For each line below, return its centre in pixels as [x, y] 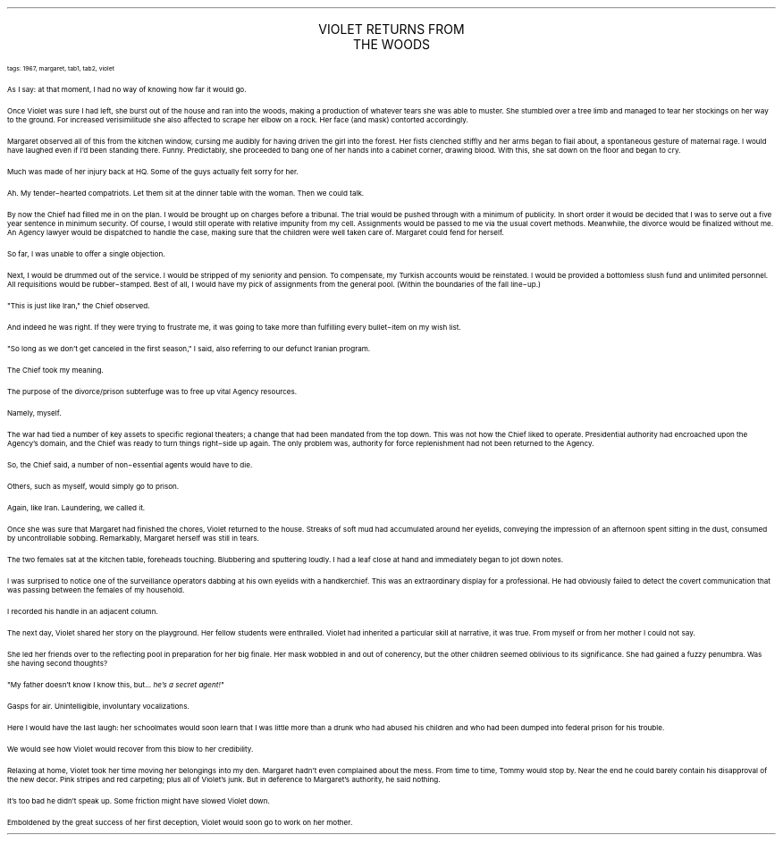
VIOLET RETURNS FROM [391, 29]
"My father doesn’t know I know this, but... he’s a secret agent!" [116, 685]
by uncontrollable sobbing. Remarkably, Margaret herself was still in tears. [133, 538]
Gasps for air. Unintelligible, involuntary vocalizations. [98, 706]
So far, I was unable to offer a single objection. [86, 254]
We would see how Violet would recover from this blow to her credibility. [130, 749]
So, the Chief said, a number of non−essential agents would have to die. [130, 465]
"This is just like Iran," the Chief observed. [79, 306]
